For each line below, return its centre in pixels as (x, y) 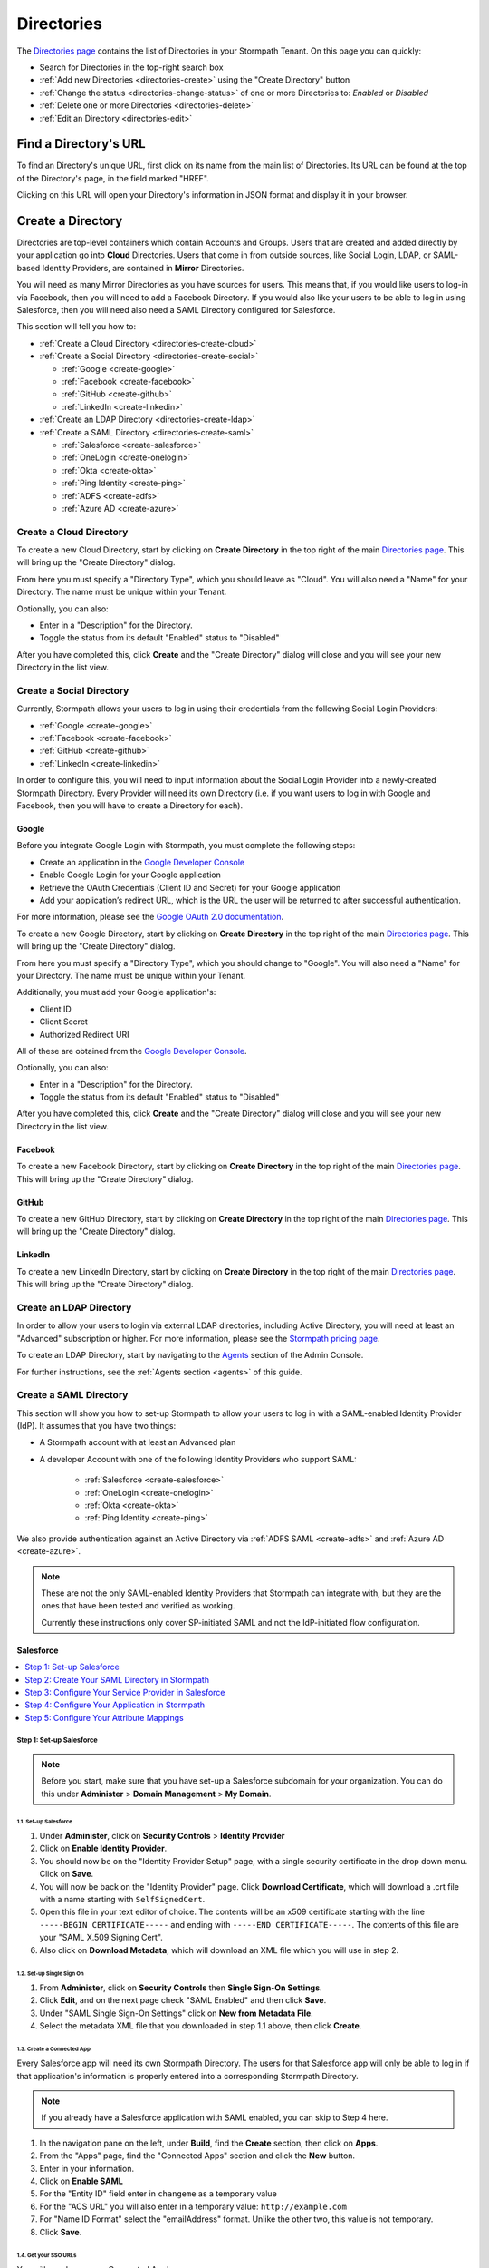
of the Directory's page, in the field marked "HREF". (113, 178)
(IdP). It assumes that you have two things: (96, 1426)
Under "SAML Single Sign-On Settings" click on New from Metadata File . (177, 2013)
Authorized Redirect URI (85, 1034)
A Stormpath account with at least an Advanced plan (138, 1442)
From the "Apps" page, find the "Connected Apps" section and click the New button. (197, 2156)
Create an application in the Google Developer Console (142, 862)
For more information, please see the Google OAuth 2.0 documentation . (150, 917)
